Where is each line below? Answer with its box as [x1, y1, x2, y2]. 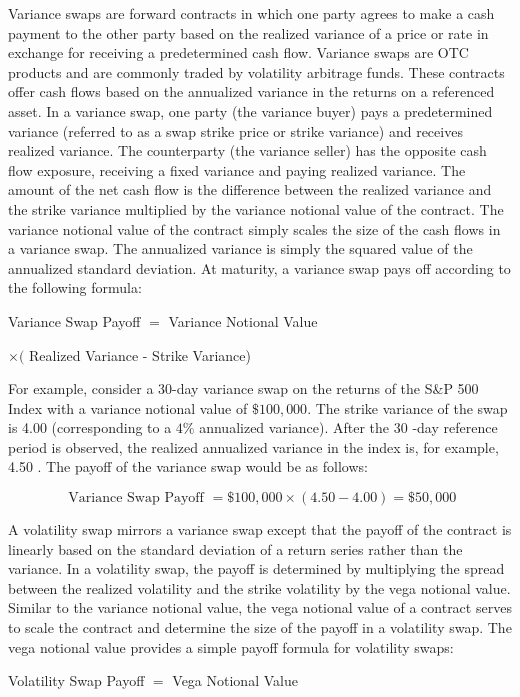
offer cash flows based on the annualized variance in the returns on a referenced [8, 81, 495, 102]
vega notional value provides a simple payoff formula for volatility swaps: [8, 636, 454, 657]
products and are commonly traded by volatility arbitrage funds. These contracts [8, 61, 505, 82]
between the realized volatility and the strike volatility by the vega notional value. [8, 577, 511, 598]
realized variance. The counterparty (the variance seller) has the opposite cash [8, 140, 487, 161]
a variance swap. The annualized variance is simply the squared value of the [8, 238, 473, 259]
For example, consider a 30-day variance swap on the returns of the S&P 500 [8, 378, 479, 399]
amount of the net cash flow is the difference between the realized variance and [8, 179, 492, 200]
